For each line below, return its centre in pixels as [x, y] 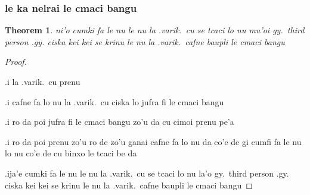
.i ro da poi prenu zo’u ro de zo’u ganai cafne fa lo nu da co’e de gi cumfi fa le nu [153, 141]
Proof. [16, 62]
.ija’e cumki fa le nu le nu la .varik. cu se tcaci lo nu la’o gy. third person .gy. [147, 173]
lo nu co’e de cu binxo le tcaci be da [71, 153]
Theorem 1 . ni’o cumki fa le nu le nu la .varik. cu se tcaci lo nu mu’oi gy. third [155, 30]
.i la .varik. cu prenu [43, 81]
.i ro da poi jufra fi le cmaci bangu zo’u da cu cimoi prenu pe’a [120, 122]
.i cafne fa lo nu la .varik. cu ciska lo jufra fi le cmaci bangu [114, 101]
